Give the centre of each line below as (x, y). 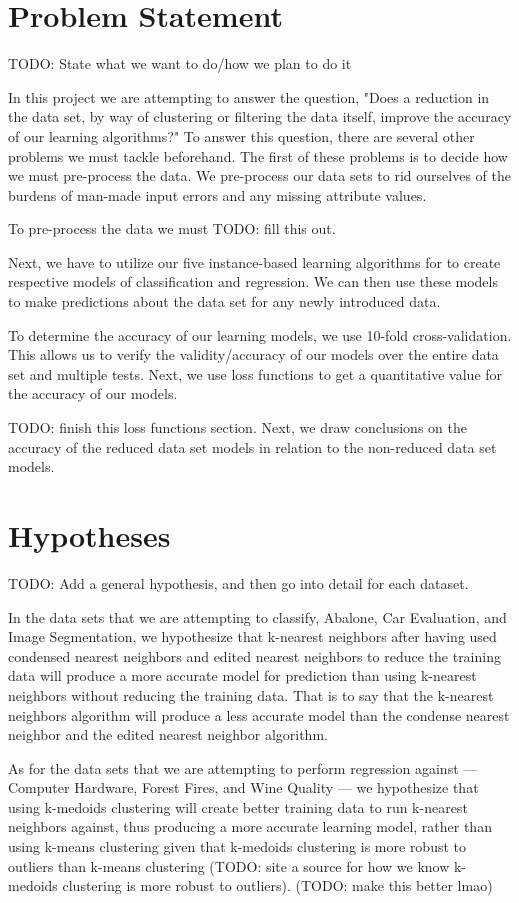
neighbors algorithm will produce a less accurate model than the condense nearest (259, 714)
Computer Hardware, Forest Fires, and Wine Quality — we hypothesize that (243, 787)
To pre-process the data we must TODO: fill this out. (172, 228)
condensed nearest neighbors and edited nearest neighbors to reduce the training (254, 655)
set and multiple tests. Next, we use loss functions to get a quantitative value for (255, 373)
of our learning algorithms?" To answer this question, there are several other (241, 135)
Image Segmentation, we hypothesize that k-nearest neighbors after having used (252, 636)
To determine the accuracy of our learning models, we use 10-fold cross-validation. (260, 334)
